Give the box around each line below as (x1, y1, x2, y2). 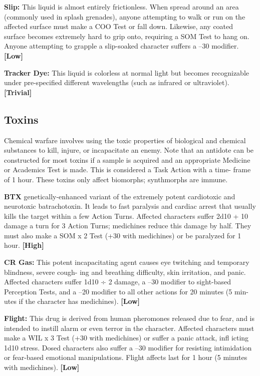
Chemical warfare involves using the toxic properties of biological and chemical (4, 135, 246, 145)
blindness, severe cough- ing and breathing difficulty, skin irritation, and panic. (4, 266, 246, 277)
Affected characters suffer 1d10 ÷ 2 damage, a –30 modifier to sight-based (4, 276, 231, 287)
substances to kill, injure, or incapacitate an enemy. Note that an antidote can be (4, 145, 254, 155)
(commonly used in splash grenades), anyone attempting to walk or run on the (4, 11, 245, 22)
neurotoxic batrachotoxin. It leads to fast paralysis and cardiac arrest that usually (4, 201, 256, 211)
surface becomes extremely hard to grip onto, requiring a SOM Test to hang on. (4, 31, 249, 41)
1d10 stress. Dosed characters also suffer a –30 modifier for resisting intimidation (4, 342, 252, 352)
